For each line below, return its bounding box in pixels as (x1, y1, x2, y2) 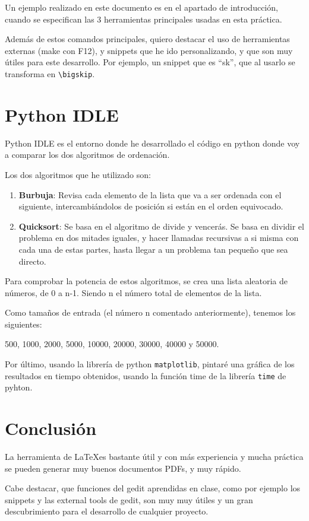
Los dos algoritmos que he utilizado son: (5, 168, 151, 180)
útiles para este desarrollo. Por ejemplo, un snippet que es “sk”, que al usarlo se (5, 56, 295, 68)
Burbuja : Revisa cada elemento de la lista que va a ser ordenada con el (18, 188, 282, 201)
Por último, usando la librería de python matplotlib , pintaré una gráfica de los (5, 358, 295, 370)
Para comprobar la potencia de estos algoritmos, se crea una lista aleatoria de (5, 275, 288, 287)
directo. (18, 255, 46, 267)
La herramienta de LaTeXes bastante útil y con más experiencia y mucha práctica (5, 450, 304, 463)
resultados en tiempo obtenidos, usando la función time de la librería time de (5, 369, 286, 382)
